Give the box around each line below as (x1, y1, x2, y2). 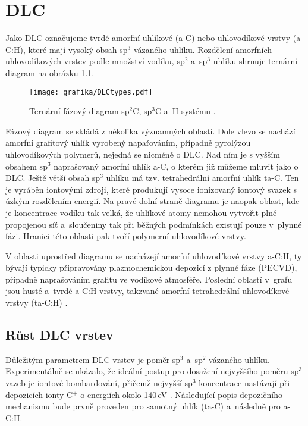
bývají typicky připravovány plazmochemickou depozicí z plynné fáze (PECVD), (5, 261, 297, 274)
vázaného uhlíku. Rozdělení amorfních (133, 43, 272, 55)
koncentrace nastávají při (199, 377, 290, 389)
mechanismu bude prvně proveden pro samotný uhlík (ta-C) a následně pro (5, 400, 281, 412)
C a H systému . (155, 105, 216, 117)
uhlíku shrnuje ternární (213, 55, 298, 67)
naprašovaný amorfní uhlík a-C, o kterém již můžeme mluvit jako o (54, 159, 298, 172)
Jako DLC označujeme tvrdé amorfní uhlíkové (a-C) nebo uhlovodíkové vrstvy (5, 32, 291, 44)
